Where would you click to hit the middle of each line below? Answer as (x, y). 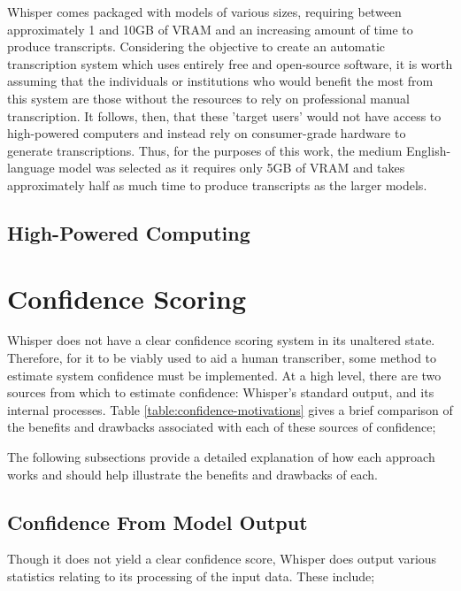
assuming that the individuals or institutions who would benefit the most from (220, 81)
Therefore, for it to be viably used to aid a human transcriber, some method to (222, 358)
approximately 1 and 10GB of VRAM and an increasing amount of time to (210, 29)
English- (429, 150)
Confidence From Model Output (158, 522)
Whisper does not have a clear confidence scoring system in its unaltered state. (221, 340)
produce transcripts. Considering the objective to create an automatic (196, 46)
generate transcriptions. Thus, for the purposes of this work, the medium (205, 150)
